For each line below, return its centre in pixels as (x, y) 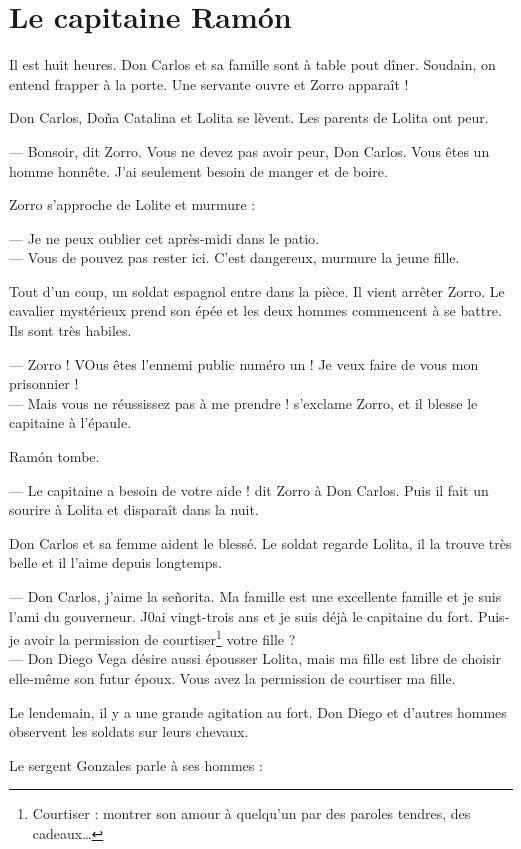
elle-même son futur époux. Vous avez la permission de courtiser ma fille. (232, 678)
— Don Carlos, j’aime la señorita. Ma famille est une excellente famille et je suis (255, 596)
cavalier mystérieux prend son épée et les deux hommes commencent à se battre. (255, 310)
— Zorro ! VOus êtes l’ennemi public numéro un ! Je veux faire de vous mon (244, 363)
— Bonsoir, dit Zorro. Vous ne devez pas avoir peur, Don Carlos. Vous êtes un (249, 150)
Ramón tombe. (54, 456)
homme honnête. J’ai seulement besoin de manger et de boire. (198, 170)
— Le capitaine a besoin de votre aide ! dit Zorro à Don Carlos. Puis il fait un (249, 489)
